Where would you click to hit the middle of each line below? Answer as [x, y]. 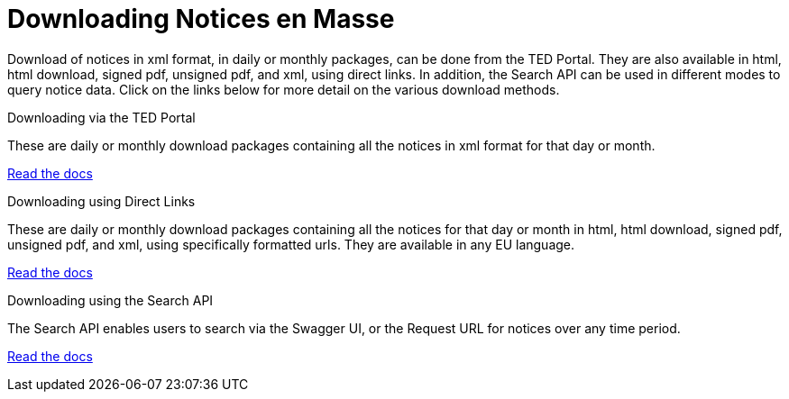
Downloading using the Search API [110, 300]
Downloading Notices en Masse [201, 19]
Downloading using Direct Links [101, 201]
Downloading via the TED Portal [101, 117]
